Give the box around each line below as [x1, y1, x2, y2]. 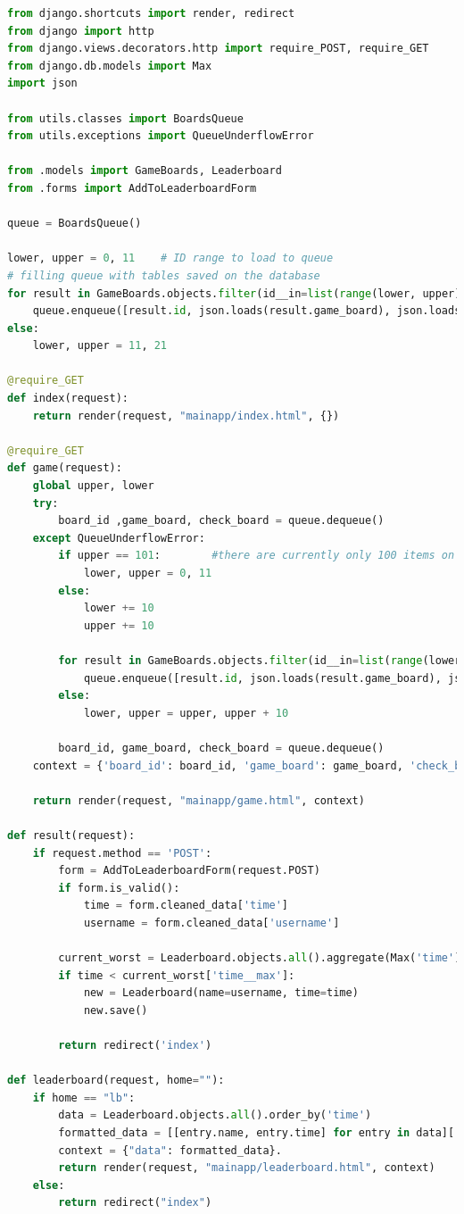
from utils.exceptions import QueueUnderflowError [7, 129, 314, 143]
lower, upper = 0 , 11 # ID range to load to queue [7, 252, 334, 265]
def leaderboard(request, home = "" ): [7, 1074, 225, 1087]
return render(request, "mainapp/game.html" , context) [32, 794, 365, 807]
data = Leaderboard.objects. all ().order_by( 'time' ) [58, 1109, 372, 1122]
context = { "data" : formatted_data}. [58, 1143, 282, 1157]
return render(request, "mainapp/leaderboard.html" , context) [58, 1161, 435, 1175]
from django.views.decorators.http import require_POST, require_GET [7, 42, 429, 55]
